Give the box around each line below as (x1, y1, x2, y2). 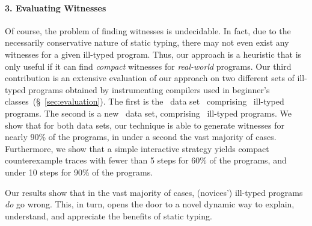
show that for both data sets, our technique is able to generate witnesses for (5, 118, 284, 131)
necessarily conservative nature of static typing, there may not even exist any (5, 36, 289, 49)
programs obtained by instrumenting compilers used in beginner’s (28, 83, 270, 96)
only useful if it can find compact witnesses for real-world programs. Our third (5, 60, 292, 72)
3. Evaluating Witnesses (5, 1, 106, 14)
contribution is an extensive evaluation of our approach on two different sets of (5, 72, 295, 84)
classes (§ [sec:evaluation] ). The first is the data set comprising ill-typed (5, 95, 284, 108)
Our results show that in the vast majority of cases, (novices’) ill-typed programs (5, 186, 303, 198)
